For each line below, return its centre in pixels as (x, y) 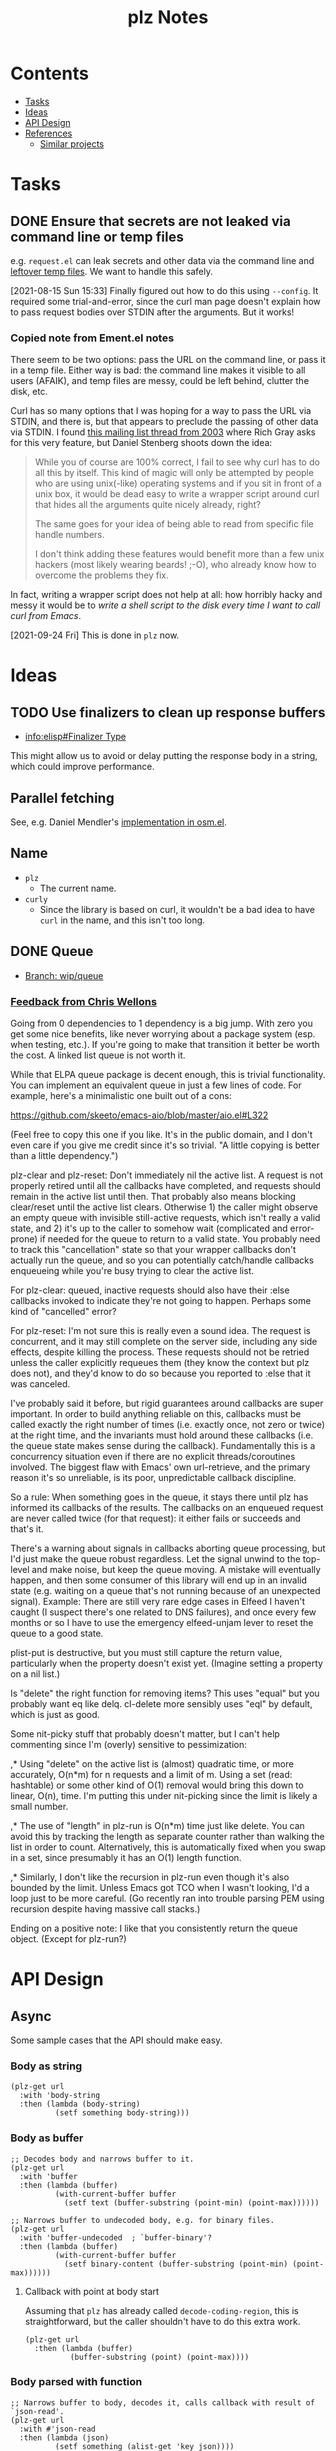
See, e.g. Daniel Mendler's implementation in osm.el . (118, 822)
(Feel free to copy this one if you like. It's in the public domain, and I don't (161, 1134)
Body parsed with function (76, 2382)
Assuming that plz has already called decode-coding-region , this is (161, 2310)
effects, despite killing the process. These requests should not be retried (160, 1352)
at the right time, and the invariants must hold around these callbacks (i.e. (162, 1435)
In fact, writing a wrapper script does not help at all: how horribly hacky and (166, 595)
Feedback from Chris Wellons (84, 1001)
